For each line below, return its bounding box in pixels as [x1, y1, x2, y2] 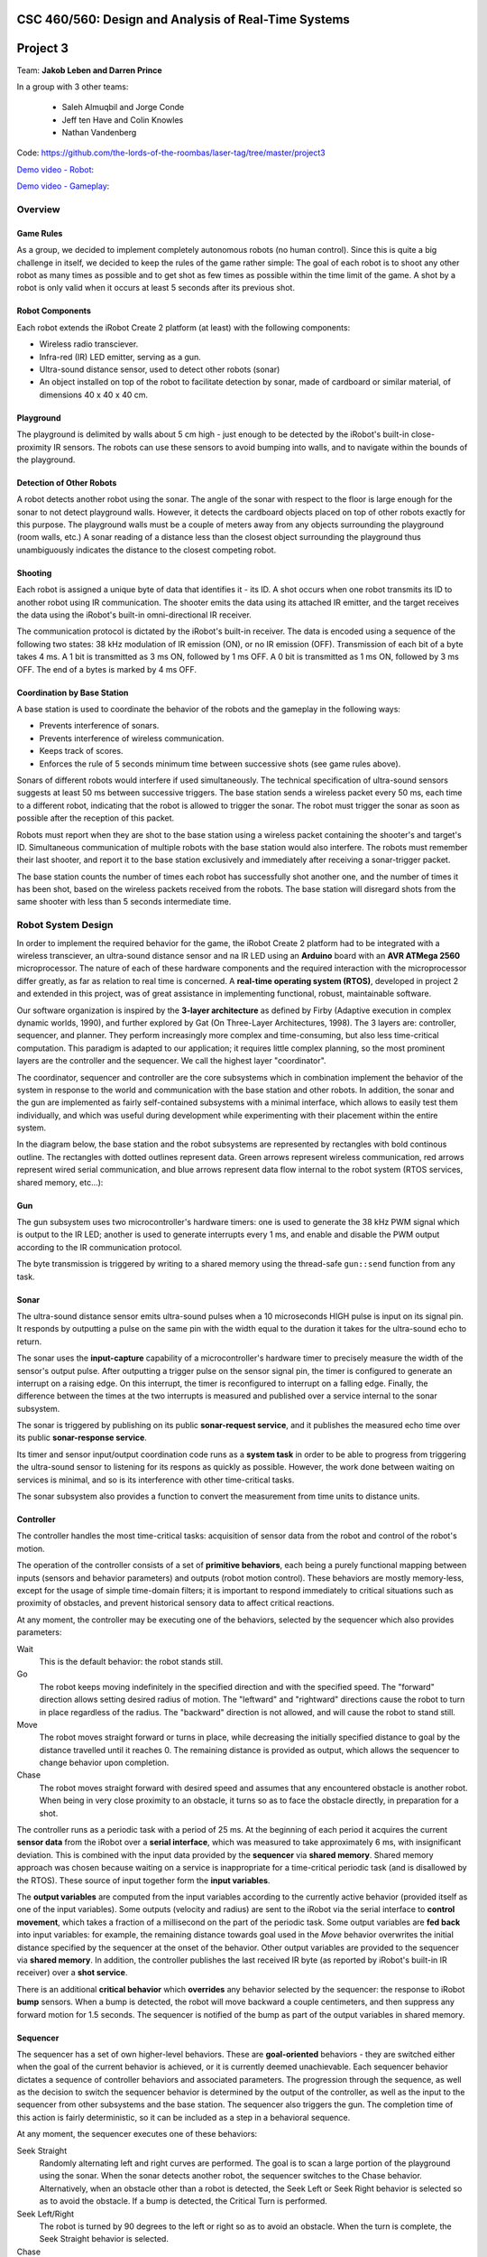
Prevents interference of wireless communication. [39, 732, 225, 744]
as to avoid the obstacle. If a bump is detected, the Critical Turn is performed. [39, 2196, 328, 2206]
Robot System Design [16, 919, 114, 932]
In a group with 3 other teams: [16, 81, 129, 92]
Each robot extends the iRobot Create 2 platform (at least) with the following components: [16, 321, 351, 333]
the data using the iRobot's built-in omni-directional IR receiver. [16, 609, 252, 620]
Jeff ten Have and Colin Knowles [61, 114, 184, 125]
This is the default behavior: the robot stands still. [39, 1656, 224, 1667]
